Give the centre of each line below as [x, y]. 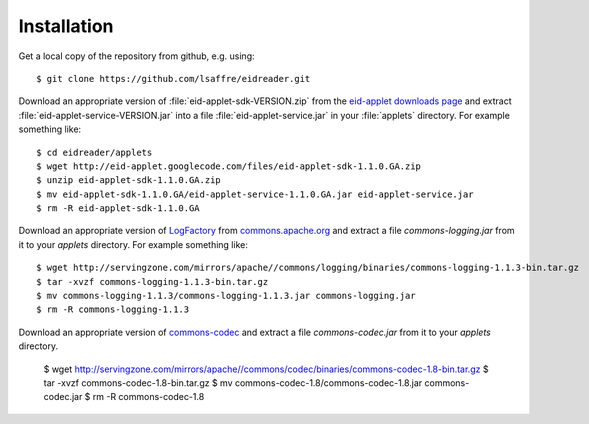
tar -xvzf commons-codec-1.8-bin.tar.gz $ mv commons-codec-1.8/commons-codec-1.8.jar [233, 382]
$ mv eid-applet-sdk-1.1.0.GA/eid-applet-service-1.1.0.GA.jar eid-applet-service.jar [255, 194]
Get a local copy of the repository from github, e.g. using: [136, 56]
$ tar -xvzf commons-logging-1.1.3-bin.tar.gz [152, 281]
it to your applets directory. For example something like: [133, 244]
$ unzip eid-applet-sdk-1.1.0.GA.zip [129, 180]
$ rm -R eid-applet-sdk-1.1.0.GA [118, 208]
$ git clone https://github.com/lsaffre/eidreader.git [173, 78]
